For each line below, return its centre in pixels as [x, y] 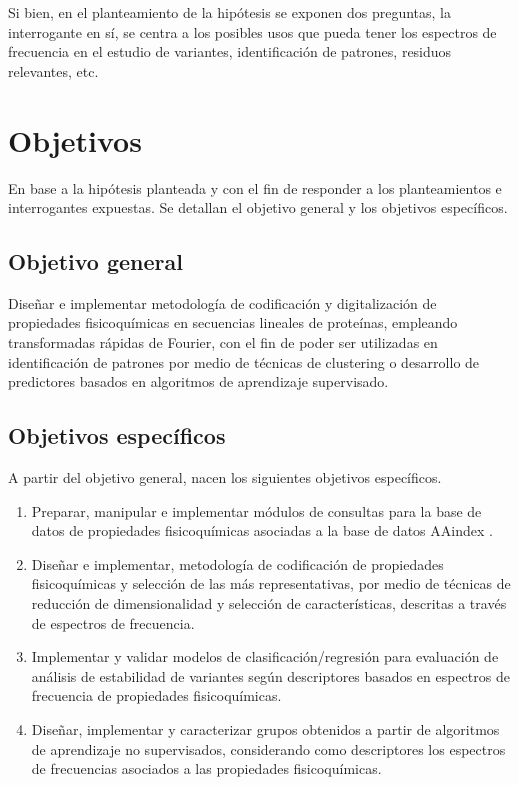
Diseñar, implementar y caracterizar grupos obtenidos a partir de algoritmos [265, 729]
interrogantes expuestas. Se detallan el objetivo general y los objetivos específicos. [258, 207]
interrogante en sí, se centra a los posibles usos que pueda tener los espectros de [252, 31]
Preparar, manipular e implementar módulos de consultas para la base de [256, 510]
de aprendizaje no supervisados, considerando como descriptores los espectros [268, 748]
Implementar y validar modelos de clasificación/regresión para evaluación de [265, 656]
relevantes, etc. [53, 70]
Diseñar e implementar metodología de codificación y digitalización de [222, 302]
